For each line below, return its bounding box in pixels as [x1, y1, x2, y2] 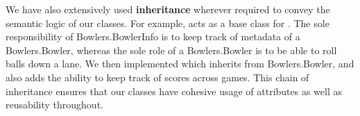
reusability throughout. [6, 97, 103, 112]
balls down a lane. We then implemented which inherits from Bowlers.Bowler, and [6, 56, 354, 71]
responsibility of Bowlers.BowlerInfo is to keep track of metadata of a [6, 29, 300, 44]
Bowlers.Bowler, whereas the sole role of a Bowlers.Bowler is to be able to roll [6, 42, 337, 57]
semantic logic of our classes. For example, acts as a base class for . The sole [6, 15, 329, 30]
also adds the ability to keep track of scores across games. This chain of [6, 69, 309, 84]
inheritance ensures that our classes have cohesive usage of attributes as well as [6, 83, 343, 98]
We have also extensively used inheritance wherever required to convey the [6, 2, 330, 16]
